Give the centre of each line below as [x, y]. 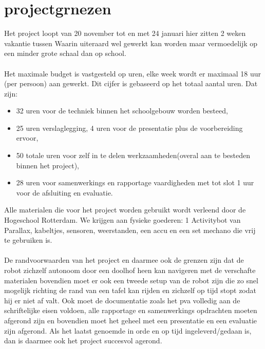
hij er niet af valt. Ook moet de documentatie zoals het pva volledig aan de [122, 300]
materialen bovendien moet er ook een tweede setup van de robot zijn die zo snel [131, 280]
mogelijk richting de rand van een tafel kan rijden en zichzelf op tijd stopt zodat [130, 290]
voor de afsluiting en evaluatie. [64, 192]
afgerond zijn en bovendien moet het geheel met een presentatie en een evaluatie [131, 320]
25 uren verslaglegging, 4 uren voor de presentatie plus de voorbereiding [129, 128]
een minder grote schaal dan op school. [65, 53]
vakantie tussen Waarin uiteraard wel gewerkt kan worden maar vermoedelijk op [131, 43]
